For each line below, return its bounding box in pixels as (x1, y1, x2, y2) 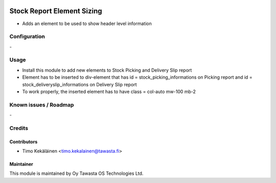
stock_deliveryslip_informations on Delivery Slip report (22, 81, 137, 87)
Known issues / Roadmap (9, 101, 74, 108)
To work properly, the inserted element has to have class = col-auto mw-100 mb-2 (22, 88, 196, 95)
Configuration (9, 33, 45, 40)
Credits (9, 124, 28, 131)
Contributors (9, 139, 38, 145)
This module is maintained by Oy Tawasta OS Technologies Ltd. (9, 170, 144, 176)
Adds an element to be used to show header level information (22, 20, 152, 27)
